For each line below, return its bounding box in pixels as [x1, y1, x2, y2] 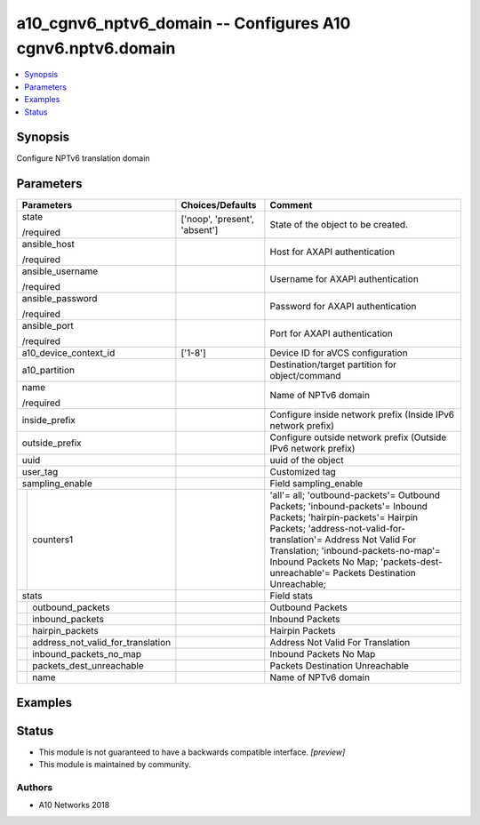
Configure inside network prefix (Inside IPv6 [269, 409, 455, 421]
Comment [269, 199, 313, 212]
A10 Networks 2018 [38, 800, 110, 811]
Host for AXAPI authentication [269, 245, 396, 258]
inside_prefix [21, 414, 76, 427]
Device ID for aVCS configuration [269, 347, 408, 359]
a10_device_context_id [21, 347, 116, 359]
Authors [16, 781, 53, 794]
